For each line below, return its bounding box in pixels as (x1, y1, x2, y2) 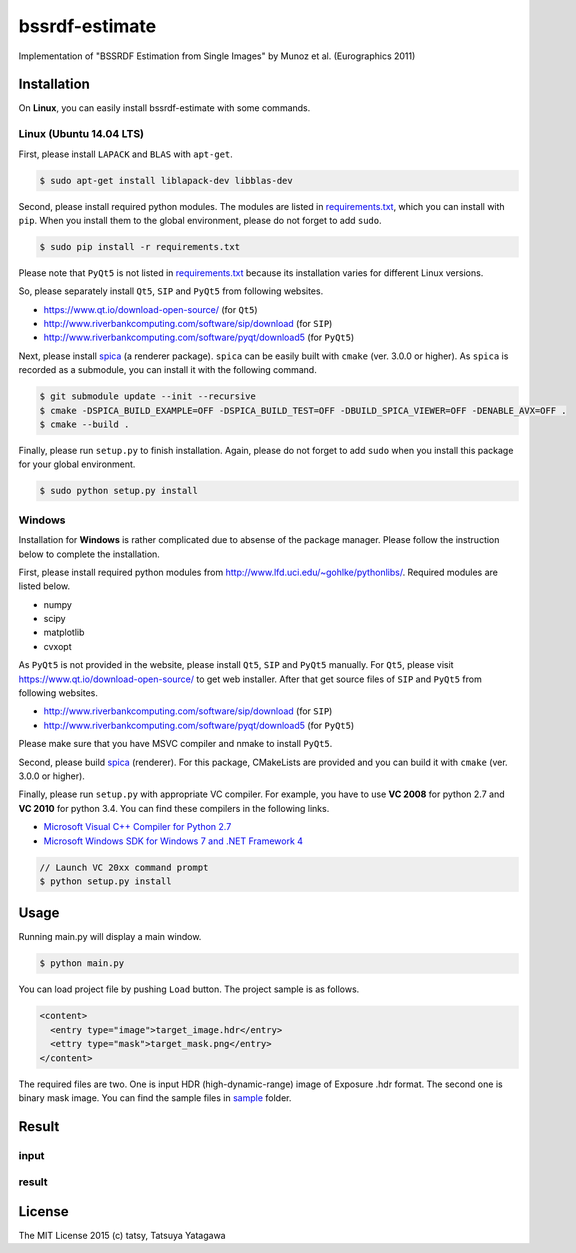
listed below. (18, 580, 71, 592)
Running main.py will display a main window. (18, 931, 202, 943)
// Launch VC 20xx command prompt (39, 861, 209, 873)
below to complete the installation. (18, 548, 160, 560)
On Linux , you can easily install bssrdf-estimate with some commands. (18, 102, 311, 114)
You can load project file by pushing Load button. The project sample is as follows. (18, 983, 360, 995)
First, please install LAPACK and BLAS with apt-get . (18, 148, 234, 160)
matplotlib (43, 626, 85, 639)
